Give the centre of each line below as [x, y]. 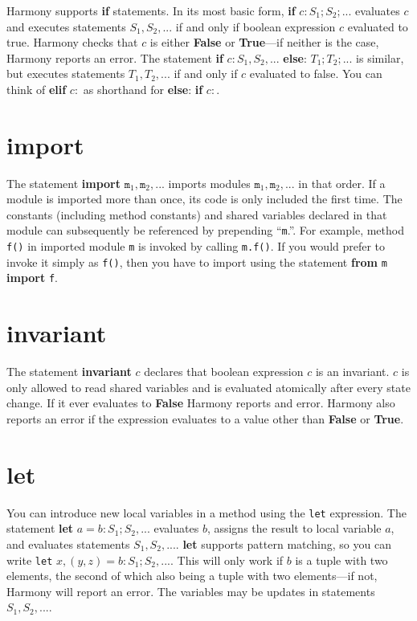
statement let [40, 528]
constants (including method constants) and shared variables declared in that [197, 214]
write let [30, 560]
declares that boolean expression [224, 372]
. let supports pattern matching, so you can [283, 543]
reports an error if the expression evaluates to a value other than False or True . [205, 419]
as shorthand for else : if [143, 89]
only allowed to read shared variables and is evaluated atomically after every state [208, 387]
